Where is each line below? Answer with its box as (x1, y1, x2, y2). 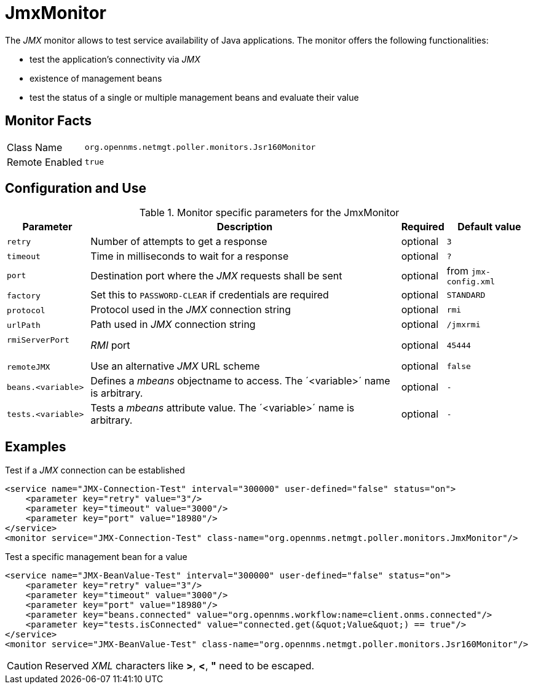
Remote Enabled (7, 155, 82, 168)
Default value (457, 220, 521, 233)
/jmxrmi (446, 319, 481, 329)
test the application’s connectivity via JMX (30, 53, 200, 64)
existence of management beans (30, 72, 162, 84)
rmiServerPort (7, 335, 69, 345)
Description (216, 220, 273, 233)
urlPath (7, 321, 41, 330)
